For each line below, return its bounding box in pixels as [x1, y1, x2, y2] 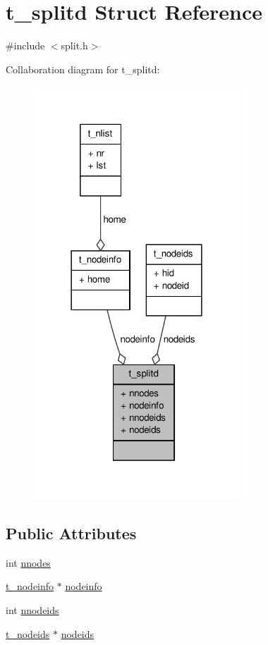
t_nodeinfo [6, 579, 54, 594]
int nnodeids [6, 603, 59, 618]
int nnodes [6, 555, 51, 570]
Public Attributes [6, 522, 137, 544]
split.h [61, 38, 88, 53]
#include [6, 38, 45, 53]
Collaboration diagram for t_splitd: [6, 61, 160, 76]
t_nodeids [6, 626, 50, 641]
